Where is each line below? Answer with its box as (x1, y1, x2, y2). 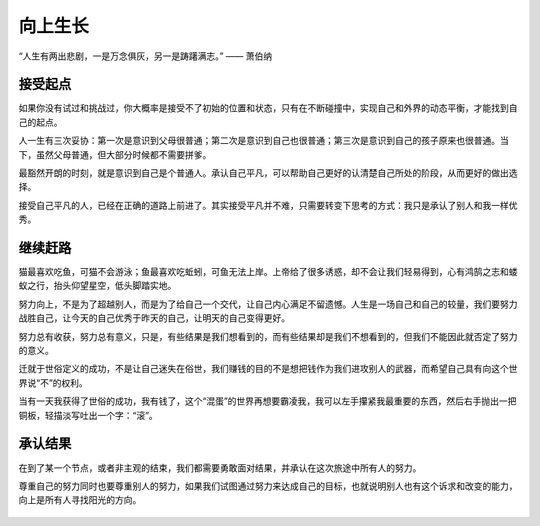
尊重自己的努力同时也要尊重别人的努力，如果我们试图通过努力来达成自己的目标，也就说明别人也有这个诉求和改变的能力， (18, 480, 518, 492)
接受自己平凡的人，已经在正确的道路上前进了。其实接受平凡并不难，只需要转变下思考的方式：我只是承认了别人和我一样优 (18, 199, 518, 211)
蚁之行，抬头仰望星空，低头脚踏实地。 (18, 280, 177, 292)
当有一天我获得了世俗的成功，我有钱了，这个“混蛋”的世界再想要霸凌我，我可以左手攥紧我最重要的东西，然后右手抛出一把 (18, 395, 517, 407)
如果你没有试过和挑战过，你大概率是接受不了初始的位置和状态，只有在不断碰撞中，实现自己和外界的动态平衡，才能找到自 (18, 102, 518, 114)
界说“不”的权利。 (18, 376, 89, 389)
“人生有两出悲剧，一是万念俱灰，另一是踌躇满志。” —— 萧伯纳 (18, 50, 273, 62)
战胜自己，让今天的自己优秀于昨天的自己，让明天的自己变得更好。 (18, 312, 290, 324)
